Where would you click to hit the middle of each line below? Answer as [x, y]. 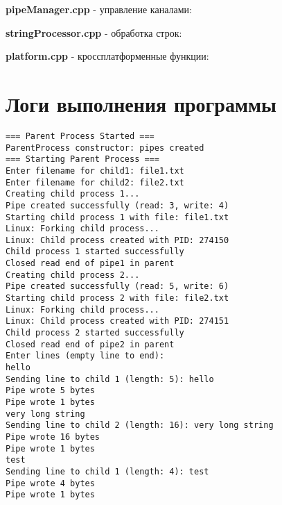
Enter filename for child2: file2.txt [95, 182]
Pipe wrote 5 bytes [50, 391]
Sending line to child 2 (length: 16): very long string [140, 425]
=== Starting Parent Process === [82, 159]
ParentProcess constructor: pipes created [105, 148]
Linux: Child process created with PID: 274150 [117, 240]
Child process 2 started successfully [95, 333]
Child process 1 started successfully [95, 252]
